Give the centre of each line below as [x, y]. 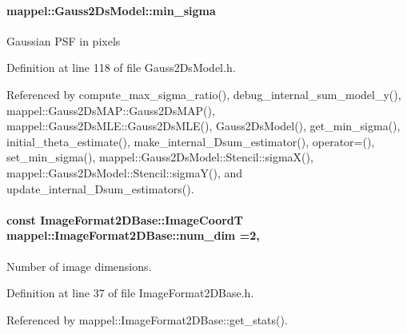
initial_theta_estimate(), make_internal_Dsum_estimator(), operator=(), [191, 141]
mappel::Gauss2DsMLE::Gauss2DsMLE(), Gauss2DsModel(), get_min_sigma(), [203, 126]
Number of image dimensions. [79, 266]
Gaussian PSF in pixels [64, 40]
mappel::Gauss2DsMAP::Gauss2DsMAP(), [111, 110]
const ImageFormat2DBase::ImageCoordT [125, 219]
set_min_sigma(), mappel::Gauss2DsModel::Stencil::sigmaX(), [160, 157]
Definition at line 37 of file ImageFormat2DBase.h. [130, 293]
